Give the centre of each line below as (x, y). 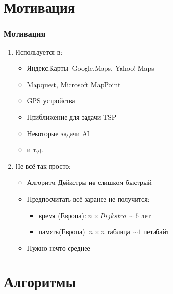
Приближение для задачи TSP (72, 117)
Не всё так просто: (43, 166)
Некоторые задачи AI (58, 133)
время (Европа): (62, 215)
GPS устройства (51, 101)
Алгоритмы (40, 281)
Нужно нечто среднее (59, 248)
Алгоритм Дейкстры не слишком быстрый (89, 182)
